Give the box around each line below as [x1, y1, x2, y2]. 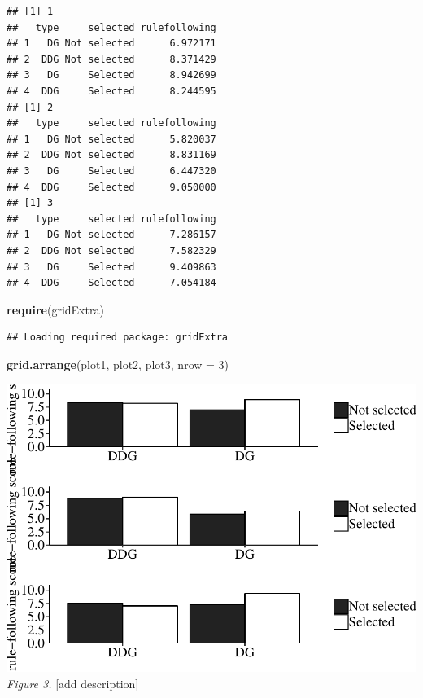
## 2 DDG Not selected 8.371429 [7, 53, 216, 65]
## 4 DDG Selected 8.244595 [7, 85, 216, 97]
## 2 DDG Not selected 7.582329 [7, 244, 216, 257]
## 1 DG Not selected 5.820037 [7, 133, 216, 145]
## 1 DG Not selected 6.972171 [7, 37, 216, 50]
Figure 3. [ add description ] [7, 674, 139, 691]
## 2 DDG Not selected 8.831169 [7, 149, 216, 161]
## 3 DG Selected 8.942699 [7, 69, 216, 81]
